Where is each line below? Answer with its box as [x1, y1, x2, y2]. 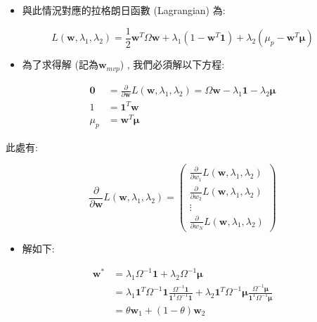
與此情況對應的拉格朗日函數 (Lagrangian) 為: [22, 3, 226, 17]
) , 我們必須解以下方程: [119, 57, 225, 72]
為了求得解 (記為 [22, 57, 98, 72]
